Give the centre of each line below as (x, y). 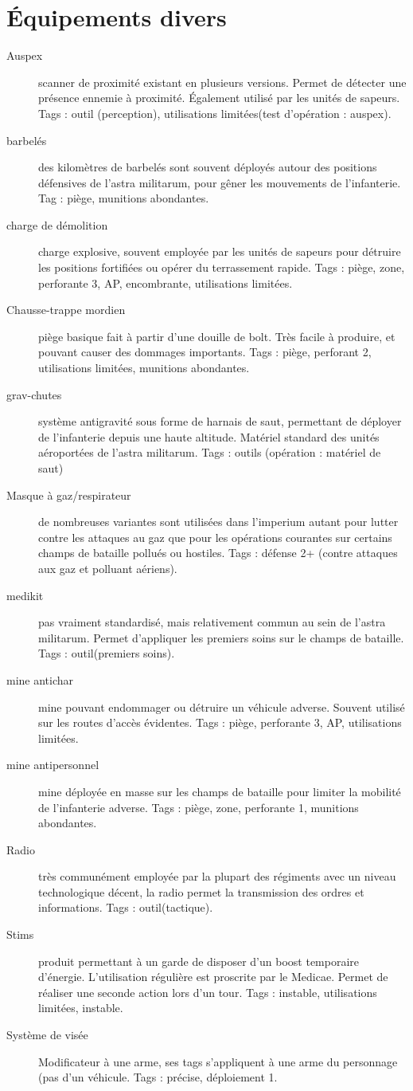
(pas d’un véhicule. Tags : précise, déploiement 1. (158, 1077)
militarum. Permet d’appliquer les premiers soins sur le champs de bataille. (221, 637)
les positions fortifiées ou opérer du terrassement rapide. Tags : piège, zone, (222, 267)
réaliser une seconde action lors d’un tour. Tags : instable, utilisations (208, 992)
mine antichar (40, 679)
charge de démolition (57, 224)
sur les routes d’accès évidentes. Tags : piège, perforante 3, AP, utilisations (220, 722)
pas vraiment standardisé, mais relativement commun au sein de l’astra (212, 622)
